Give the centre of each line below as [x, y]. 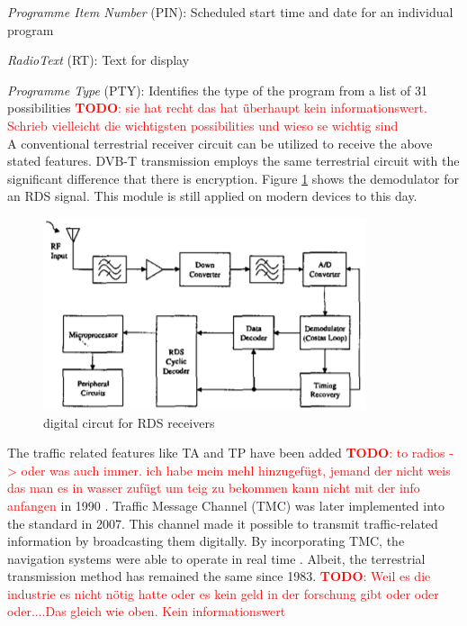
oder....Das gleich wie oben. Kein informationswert [147, 611]
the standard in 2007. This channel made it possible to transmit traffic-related [223, 523]
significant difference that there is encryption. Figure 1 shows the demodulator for [233, 178]
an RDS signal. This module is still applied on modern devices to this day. [212, 196]
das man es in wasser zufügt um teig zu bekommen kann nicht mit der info [214, 488]
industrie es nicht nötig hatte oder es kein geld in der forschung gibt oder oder [223, 593]
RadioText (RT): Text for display [99, 60]
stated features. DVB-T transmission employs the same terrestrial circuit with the [233, 161]
